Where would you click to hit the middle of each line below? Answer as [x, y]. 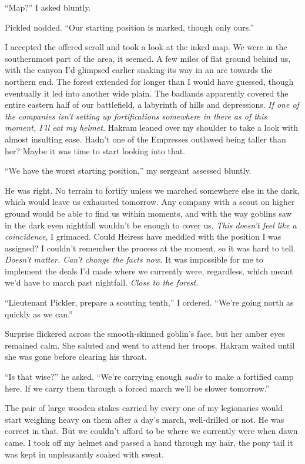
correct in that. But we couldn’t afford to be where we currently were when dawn [151, 431]
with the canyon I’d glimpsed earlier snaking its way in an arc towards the [139, 70]
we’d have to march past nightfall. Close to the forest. [102, 282]
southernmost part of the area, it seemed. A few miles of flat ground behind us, [148, 58]
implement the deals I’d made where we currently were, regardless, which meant [149, 271]
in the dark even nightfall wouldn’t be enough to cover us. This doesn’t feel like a [151, 225]
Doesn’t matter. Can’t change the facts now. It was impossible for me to [134, 259]
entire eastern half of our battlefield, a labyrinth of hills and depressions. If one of [152, 105]
